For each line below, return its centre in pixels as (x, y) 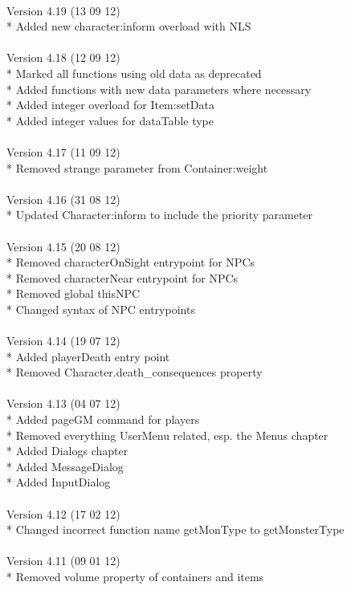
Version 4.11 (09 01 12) (63, 561)
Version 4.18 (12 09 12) (63, 57)
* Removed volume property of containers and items (135, 576)
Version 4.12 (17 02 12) (63, 513)
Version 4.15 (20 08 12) (63, 246)
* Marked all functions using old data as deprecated (134, 73)
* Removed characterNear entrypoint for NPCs (122, 277)
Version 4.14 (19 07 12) (63, 341)
